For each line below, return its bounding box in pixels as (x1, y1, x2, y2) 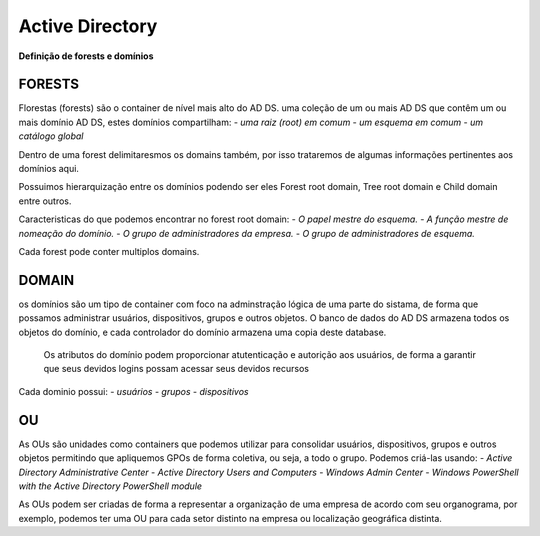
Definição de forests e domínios (18, 50, 154, 62)
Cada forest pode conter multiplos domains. (18, 245, 200, 257)
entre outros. (18, 195, 72, 207)
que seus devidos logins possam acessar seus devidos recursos (43, 363, 310, 375)
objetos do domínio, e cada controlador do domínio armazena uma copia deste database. (18, 326, 387, 338)
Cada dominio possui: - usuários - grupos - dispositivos (18, 385, 249, 397)
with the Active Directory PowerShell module (18, 480, 203, 492)
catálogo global (18, 130, 84, 142)
